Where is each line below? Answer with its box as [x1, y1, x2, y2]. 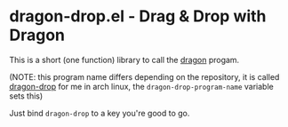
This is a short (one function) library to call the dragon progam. [9, 54, 240, 65]
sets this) [9, 91, 44, 101]
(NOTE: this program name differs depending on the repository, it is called [9, 71, 280, 82]
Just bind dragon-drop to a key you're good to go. [9, 107, 190, 118]
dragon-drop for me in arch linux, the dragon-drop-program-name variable [9, 81, 274, 91]
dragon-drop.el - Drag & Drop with [9, 6, 267, 27]
